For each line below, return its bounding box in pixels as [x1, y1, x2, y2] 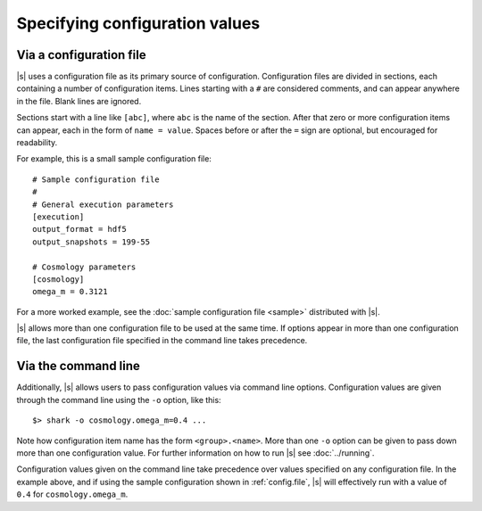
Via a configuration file [16, 47, 146, 62]
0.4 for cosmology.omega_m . [16, 489, 129, 499]
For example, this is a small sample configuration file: [16, 153, 212, 164]
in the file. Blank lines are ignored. [16, 95, 142, 106]
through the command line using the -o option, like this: [16, 394, 222, 405]
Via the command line [16, 359, 140, 374]
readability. [16, 137, 58, 148]
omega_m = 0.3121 [32, 286, 108, 297]
